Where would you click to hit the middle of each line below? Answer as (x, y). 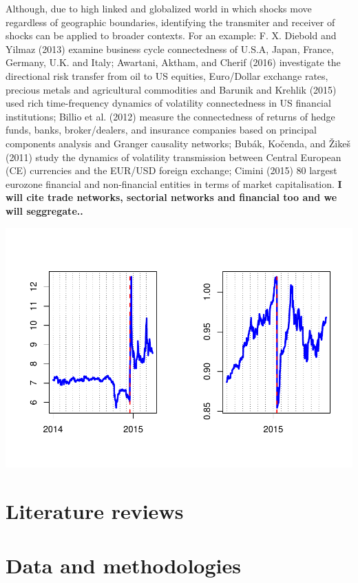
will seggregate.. (44, 210)
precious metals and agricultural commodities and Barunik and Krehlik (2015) (171, 89)
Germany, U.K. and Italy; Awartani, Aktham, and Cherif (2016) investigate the (173, 62)
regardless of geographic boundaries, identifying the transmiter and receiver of (170, 22)
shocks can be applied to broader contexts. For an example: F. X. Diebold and (171, 35)
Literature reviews (95, 511)
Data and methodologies (123, 565)
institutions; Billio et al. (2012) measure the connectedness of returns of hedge (170, 116)
